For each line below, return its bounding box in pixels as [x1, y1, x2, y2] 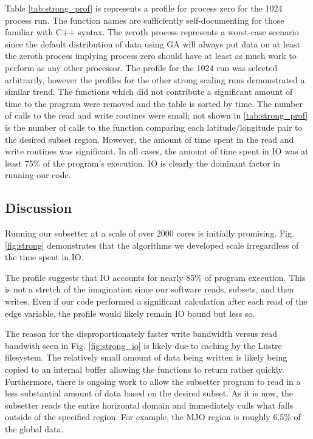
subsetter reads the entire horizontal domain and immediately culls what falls [5, 398, 294, 411]
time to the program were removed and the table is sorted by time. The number [5, 97, 303, 109]
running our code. [5, 168, 71, 181]
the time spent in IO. [5, 251, 84, 263]
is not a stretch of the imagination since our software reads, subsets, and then [5, 283, 294, 296]
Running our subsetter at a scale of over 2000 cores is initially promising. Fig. [5, 227, 294, 240]
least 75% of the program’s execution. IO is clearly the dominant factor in [5, 156, 281, 169]
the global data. [5, 423, 64, 435]
